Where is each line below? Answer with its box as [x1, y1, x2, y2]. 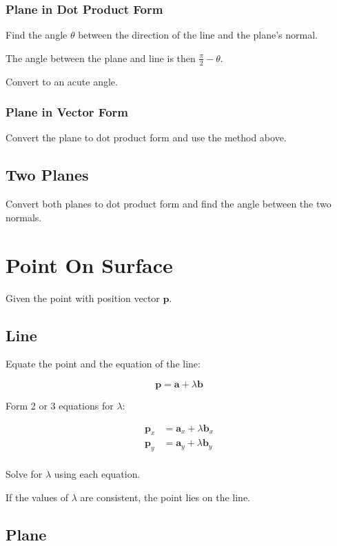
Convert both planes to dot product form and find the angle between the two [6, 196, 331, 211]
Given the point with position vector [6, 290, 160, 305]
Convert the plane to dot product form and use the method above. [6, 130, 287, 145]
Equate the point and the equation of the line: [6, 356, 201, 371]
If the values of [6, 489, 69, 504]
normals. [6, 210, 42, 224]
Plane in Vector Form [6, 103, 128, 121]
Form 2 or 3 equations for [6, 398, 114, 412]
